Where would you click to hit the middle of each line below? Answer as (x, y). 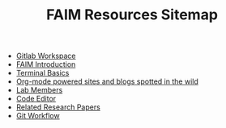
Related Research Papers (58, 107)
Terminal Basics (43, 73)
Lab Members (39, 90)
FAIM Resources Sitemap (132, 15)
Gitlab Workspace (46, 56)
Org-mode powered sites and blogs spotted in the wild (107, 81)
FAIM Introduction (46, 64)
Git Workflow (38, 116)
